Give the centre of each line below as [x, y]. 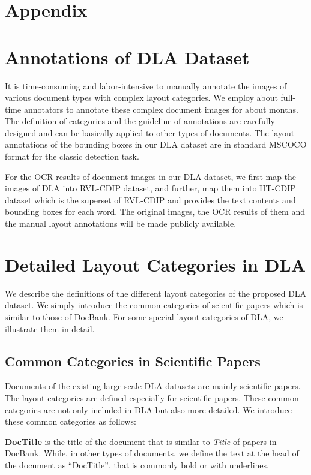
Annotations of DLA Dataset [127, 57]
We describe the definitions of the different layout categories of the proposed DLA [156, 293]
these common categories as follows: [71, 421]
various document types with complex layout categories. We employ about [141, 97]
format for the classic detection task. [72, 156]
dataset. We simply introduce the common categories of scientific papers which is [154, 305]
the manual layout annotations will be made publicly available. [121, 223]
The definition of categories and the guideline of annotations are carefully [140, 121]
